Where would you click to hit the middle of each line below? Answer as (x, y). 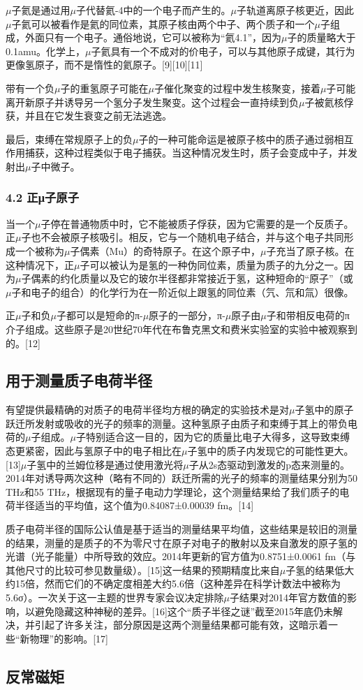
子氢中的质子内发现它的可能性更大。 (271, 451)
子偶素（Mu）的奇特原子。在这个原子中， (165, 250)
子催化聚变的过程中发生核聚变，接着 (237, 88)
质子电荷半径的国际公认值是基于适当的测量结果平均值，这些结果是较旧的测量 (181, 529)
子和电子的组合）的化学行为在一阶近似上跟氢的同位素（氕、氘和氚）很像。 (183, 292)
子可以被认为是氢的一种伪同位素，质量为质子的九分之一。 (212, 264)
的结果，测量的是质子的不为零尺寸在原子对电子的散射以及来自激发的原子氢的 (181, 542)
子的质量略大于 (321, 37)
